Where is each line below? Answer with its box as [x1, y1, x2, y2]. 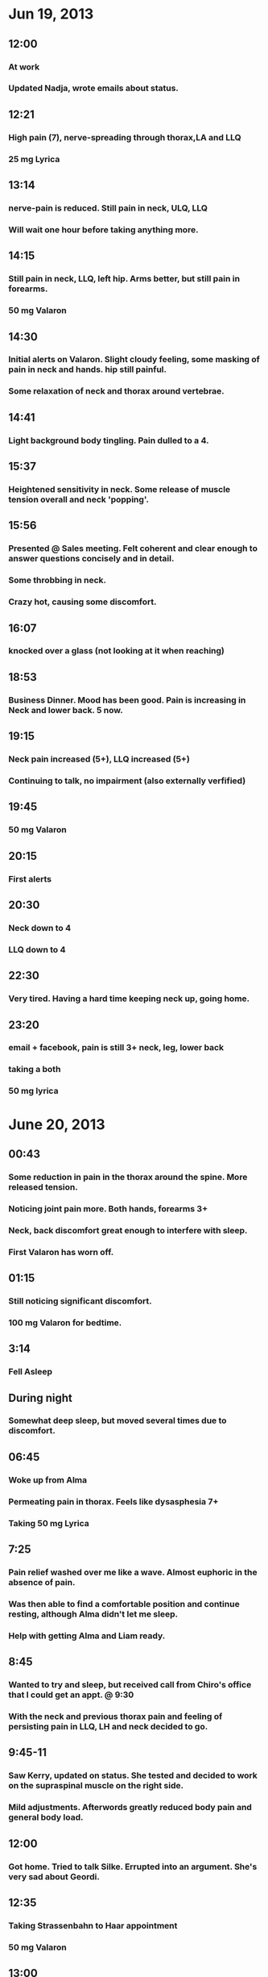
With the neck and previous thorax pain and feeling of [8, 1711, 223, 1722]
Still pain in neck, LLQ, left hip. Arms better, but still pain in [8, 273, 240, 285]
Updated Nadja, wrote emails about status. [8, 82, 179, 94]
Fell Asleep [8, 1366, 53, 1378]
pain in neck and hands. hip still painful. [8, 364, 167, 375]
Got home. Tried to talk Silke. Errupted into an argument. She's [8, 1861, 258, 1872]
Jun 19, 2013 [8, 5, 94, 23]
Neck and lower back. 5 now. [8, 704, 123, 715]
